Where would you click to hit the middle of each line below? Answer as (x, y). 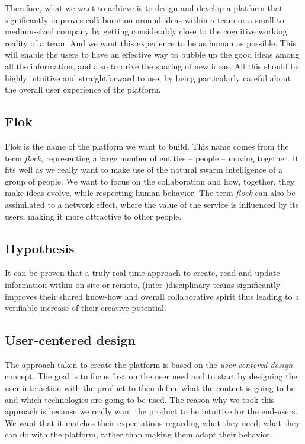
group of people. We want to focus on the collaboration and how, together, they (150, 181)
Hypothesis (40, 248)
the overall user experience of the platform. (83, 89)
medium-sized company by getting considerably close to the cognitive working (146, 31)
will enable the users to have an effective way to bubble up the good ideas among (152, 54)
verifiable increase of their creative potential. (86, 308)
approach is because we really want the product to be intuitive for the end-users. (151, 411)
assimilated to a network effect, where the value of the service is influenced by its (152, 204)
